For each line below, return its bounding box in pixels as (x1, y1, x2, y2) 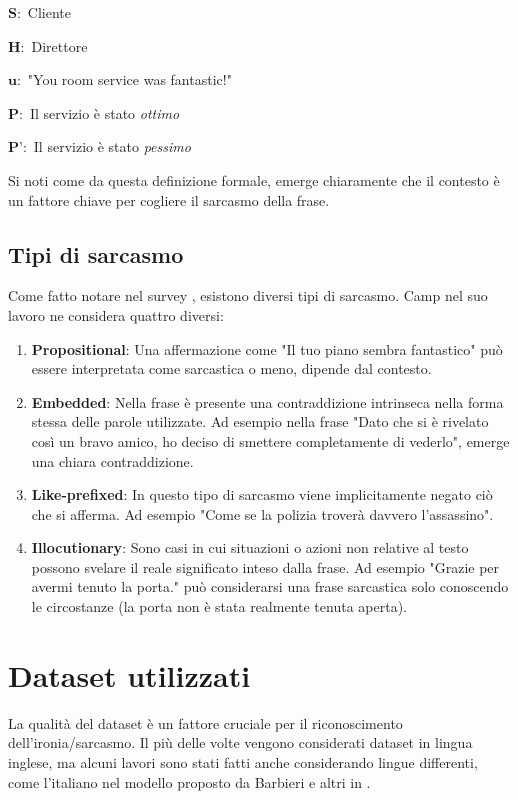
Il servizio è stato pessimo (33, 136, 191, 157)
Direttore (31, 35, 88, 56)
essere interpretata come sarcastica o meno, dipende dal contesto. (31, 358, 432, 379)
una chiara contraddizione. (31, 450, 194, 471)
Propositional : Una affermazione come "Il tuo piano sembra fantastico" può (31, 338, 503, 359)
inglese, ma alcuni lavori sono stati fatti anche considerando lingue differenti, (8, 751, 478, 772)
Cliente (27, 2, 72, 22)
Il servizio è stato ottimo (29, 102, 180, 123)
